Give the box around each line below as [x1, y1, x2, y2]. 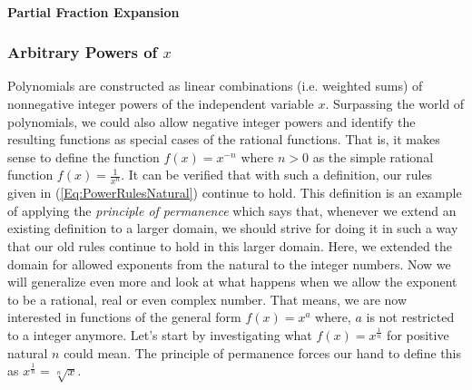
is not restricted [366, 307, 455, 327]
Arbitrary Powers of [7, 41, 158, 63]
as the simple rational [312, 147, 434, 166]
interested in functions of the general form [7, 307, 241, 327]
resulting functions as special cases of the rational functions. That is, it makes [7, 130, 440, 149]
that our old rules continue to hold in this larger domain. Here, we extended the [7, 236, 452, 255]
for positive [387, 325, 449, 344]
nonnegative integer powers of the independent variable [7, 94, 314, 112]
